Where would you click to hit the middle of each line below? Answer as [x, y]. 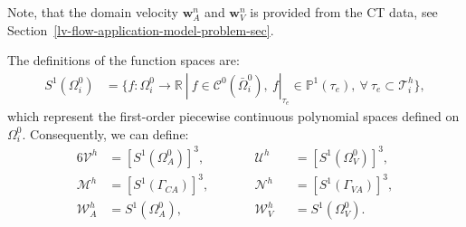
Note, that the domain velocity [93, 12]
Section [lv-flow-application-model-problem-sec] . [141, 29]
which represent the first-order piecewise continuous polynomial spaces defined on [233, 116]
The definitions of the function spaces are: [124, 60]
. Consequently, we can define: [105, 133]
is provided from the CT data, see [344, 12]
